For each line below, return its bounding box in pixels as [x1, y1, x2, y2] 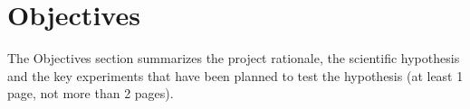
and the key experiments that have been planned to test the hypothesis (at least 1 [7, 66, 464, 85]
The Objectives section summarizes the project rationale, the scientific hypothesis [7, 49, 460, 68]
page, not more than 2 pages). [7, 84, 174, 103]
